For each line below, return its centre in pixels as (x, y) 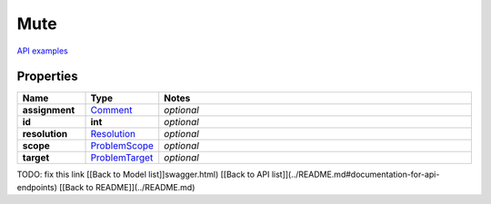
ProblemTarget (122, 158)
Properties (47, 77)
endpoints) (37, 187)
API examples (42, 51)
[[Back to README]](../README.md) (127, 187)
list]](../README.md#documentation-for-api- (356, 175)
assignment (49, 111)
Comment (111, 111)
